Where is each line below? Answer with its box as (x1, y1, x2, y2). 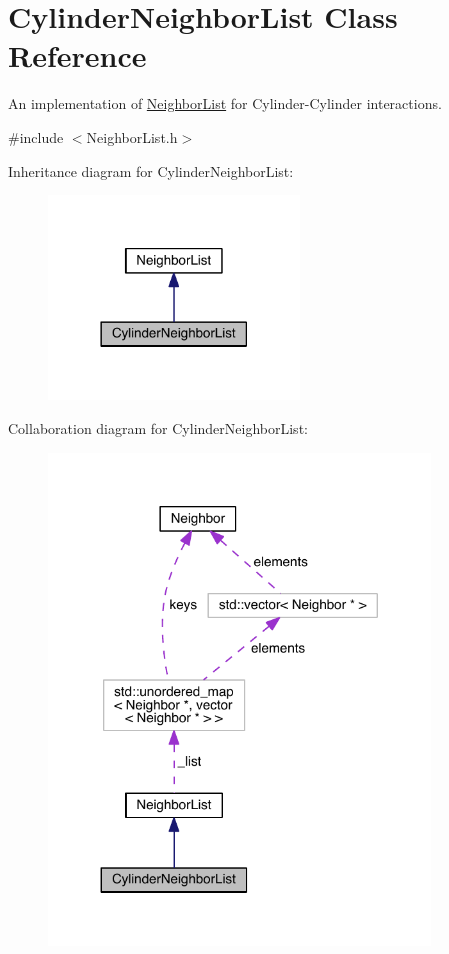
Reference (8, 35, 147, 76)
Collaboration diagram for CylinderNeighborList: (8, 417, 308, 438)
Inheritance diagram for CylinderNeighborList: (8, 160, 294, 181)
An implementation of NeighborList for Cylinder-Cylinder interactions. (8, 93, 442, 114)
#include (8, 126, 64, 147)
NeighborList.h (86, 126, 178, 147)
